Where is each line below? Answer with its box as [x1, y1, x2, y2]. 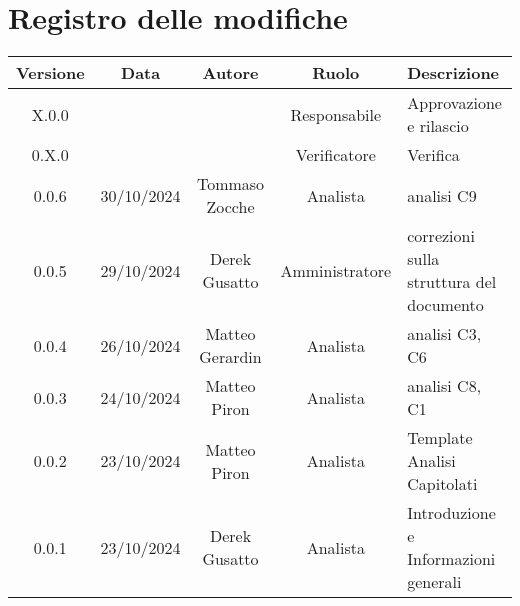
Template [407, 426, 473, 450]
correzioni [407, 224, 475, 248]
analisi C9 [407, 183, 477, 207]
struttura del [407, 270, 497, 294]
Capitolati [407, 472, 478, 496]
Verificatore [295, 143, 376, 167]
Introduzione [407, 501, 496, 525]
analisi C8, [407, 374, 482, 398]
